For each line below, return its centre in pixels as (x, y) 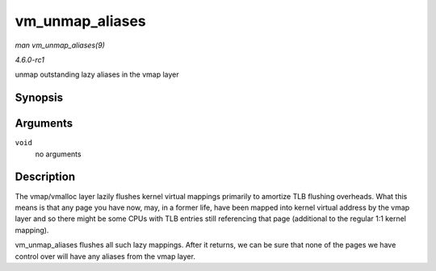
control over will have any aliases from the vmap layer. (105, 256)
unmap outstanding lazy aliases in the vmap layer (97, 75)
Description (45, 177)
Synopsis (39, 98)
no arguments (58, 154)
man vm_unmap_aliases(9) (60, 45)
